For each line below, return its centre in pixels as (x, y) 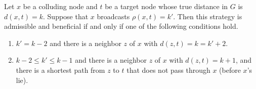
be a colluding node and (60, 6)
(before (230, 70)
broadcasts (113, 16)
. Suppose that (66, 16)
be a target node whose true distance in (166, 6)
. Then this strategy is (208, 16)
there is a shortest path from (60, 70)
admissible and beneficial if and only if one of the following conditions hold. (121, 26)
